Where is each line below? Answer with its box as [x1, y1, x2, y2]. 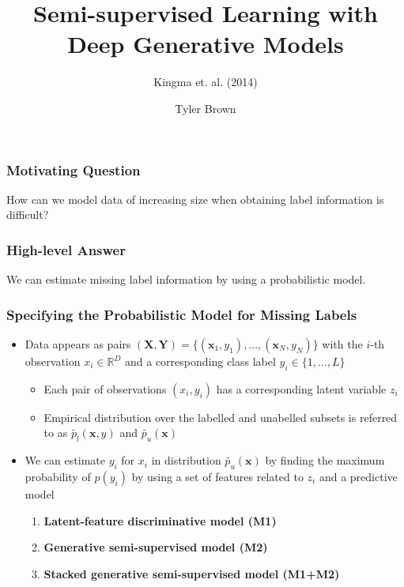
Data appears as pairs [25, 336, 131, 352]
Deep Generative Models [67, 28, 344, 60]
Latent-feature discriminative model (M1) [43, 512, 277, 529]
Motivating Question [6, 160, 141, 179]
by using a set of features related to [131, 468, 304, 484]
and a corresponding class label [125, 353, 276, 370]
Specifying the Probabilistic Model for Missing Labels [6, 304, 357, 324]
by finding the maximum [265, 452, 385, 468]
